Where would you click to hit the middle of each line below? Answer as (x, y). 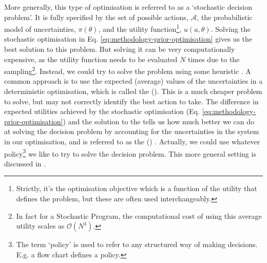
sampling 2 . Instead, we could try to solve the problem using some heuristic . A (128, 70)
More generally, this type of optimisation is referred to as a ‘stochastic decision (128, 7)
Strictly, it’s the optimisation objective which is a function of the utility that (137, 188)
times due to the (214, 59)
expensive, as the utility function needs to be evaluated (91, 59)
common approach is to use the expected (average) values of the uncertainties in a (133, 81)
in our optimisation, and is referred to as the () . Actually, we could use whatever (132, 142)
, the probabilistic (225, 17)
